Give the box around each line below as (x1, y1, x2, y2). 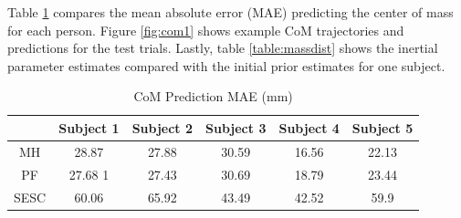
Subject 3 (205, 118, 267, 137)
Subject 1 (58, 118, 120, 137)
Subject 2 (131, 118, 194, 137)
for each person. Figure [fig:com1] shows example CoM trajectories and (7, 20, 404, 39)
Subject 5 (351, 118, 414, 137)
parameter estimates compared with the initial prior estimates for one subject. (7, 56, 445, 75)
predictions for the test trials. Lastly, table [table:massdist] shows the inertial (7, 38, 438, 57)
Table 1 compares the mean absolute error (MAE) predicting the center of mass (7, 3, 454, 21)
